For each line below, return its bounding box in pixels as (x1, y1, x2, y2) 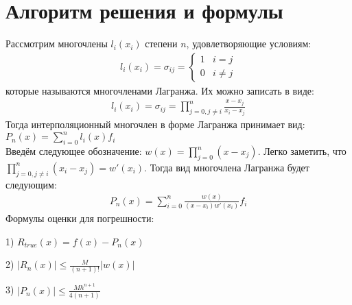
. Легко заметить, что (257, 144, 347, 158)
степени (145, 36, 178, 51)
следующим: (5, 177, 57, 191)
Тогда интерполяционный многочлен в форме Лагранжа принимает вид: (5, 117, 305, 132)
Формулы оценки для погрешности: (5, 210, 154, 225)
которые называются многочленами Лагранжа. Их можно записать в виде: (5, 83, 314, 97)
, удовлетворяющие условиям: (186, 36, 312, 51)
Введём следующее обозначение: (5, 144, 142, 158)
